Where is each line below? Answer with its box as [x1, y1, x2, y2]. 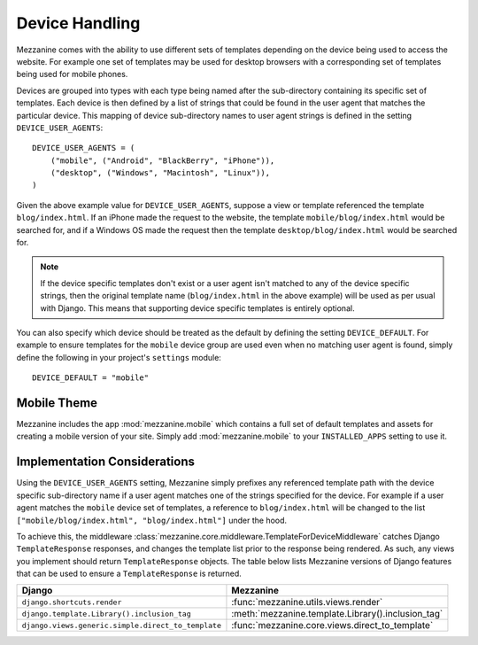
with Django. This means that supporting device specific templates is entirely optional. [40, 302, 355, 314]
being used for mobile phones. [16, 69, 128, 80]
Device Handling [16, 13, 141, 33]
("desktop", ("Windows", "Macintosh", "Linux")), [50, 168, 270, 178]
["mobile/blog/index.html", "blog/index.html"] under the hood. [16, 515, 288, 525]
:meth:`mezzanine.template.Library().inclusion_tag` [231, 608, 443, 620]
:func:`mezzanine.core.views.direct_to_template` [231, 619, 434, 632]
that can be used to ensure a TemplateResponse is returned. [16, 568, 243, 579]
